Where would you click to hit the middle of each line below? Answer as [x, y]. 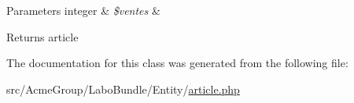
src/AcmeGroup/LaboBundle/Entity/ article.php [123, 89]
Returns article [42, 36]
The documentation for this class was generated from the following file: [177, 63]
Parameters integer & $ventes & [83, 10]
